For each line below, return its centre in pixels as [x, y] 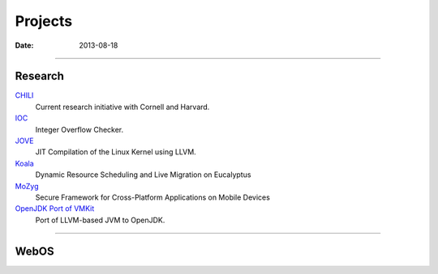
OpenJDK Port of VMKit [55, 209]
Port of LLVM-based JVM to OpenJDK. [100, 220]
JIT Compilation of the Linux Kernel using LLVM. [116, 152]
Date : [24, 45]
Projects [44, 21]
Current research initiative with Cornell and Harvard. [122, 107]
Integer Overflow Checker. [79, 129]
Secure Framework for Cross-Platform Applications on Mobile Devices [153, 197]
